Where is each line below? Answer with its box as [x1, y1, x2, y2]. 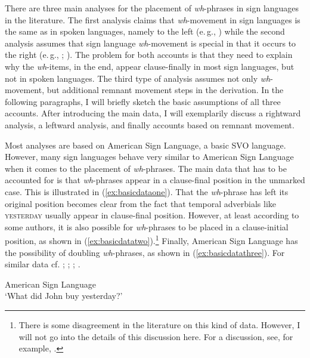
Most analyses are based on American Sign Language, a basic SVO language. [5, 138, 286, 151]
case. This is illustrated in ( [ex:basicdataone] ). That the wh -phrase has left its [5, 185, 289, 197]
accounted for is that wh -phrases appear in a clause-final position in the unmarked [5, 174, 305, 186]
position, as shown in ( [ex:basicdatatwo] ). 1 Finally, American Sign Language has [5, 233, 298, 246]
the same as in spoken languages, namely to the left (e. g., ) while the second [5, 25, 285, 38]
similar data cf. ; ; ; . [5, 258, 80, 270]
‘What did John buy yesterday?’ [5, 289, 123, 302]
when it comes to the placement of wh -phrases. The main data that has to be [5, 162, 287, 174]
